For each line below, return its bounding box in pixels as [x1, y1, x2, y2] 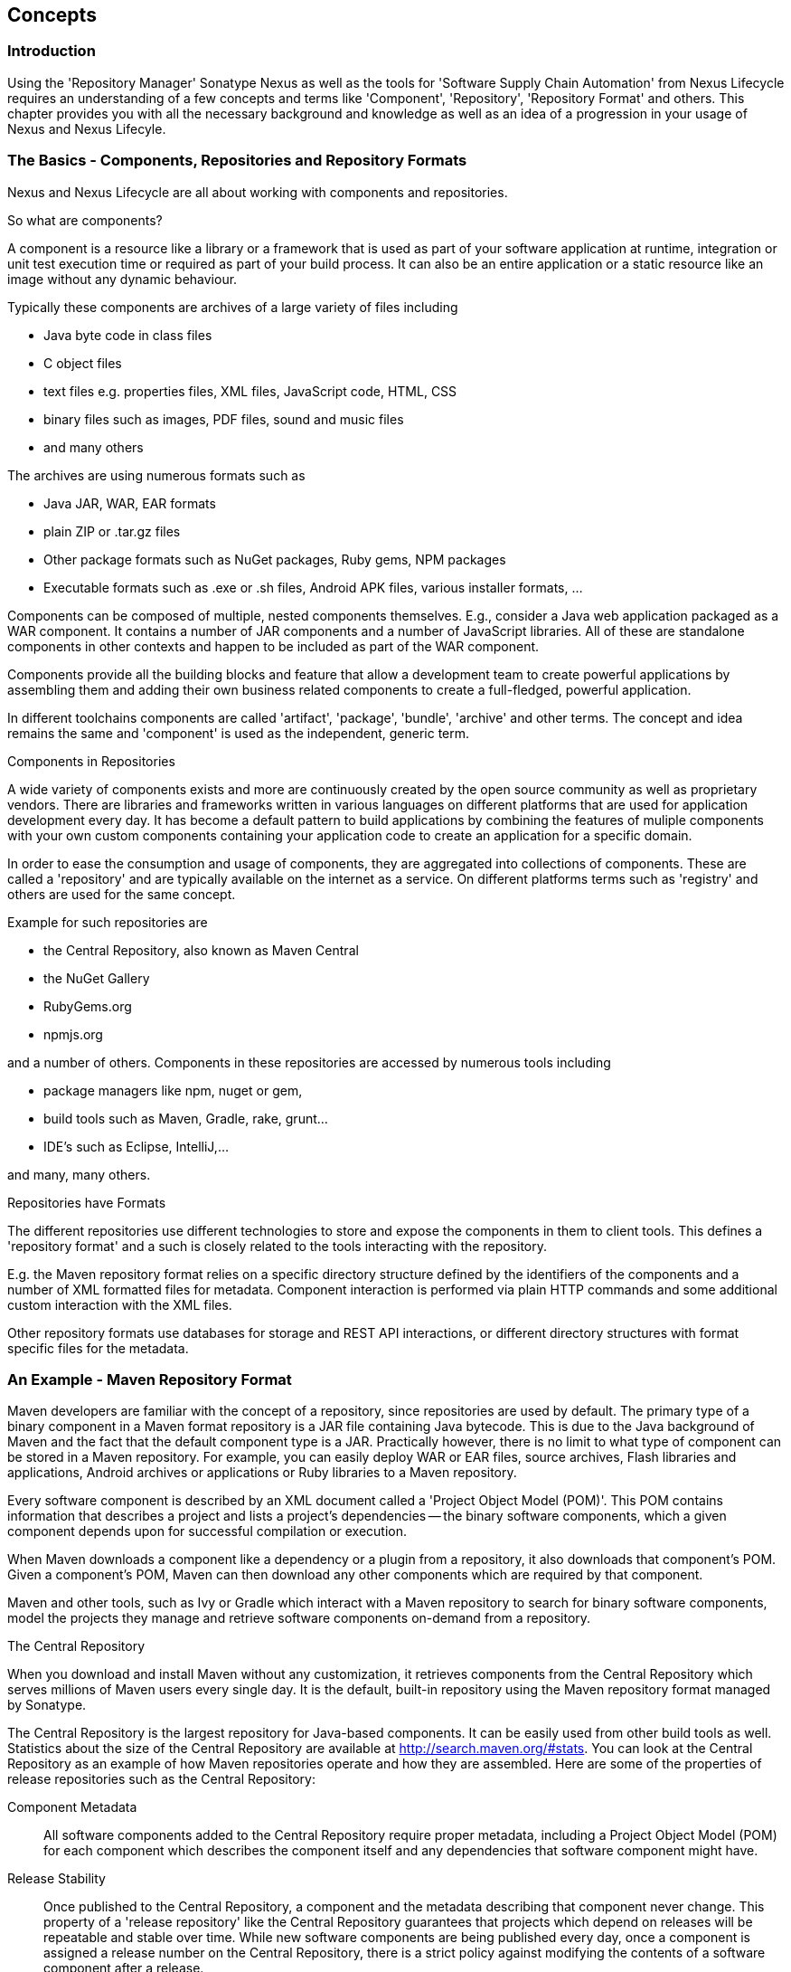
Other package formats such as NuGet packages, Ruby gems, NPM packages [43, 551, 506, 567]
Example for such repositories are [7, 914, 208, 930]
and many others [43, 439, 144, 455]
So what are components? [7, 212, 163, 228]
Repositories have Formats [7, 1194, 166, 1210]
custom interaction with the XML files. [7, 1296, 232, 1313]
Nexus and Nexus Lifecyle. [7, 120, 166, 137]
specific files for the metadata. [7, 1340, 189, 1356]
